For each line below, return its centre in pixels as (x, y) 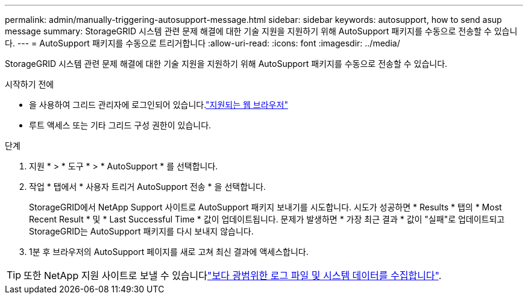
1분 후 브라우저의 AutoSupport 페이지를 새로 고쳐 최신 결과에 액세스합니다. (169, 252)
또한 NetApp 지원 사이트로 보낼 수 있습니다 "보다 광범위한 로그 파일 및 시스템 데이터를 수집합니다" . (233, 275)
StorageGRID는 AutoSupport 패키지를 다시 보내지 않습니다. (141, 231)
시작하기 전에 (30, 84)
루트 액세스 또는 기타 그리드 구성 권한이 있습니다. (120, 125)
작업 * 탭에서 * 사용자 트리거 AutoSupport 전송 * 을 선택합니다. (147, 187)
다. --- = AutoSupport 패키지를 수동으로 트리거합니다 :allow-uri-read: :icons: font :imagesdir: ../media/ (203, 43)
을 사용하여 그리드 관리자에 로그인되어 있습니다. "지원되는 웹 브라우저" (159, 105)
